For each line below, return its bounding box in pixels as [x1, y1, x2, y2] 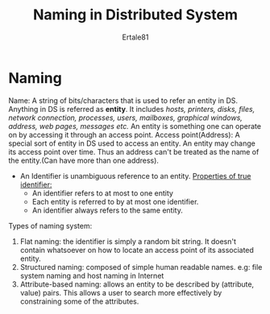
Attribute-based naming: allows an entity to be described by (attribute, [19, 279, 255, 289]
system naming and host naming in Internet [19, 271, 164, 280]
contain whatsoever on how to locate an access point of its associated [19, 245, 254, 254]
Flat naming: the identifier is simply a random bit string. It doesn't [19, 236, 236, 246]
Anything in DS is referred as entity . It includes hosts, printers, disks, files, [8, 104, 255, 114]
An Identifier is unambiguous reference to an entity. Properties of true [19, 171, 251, 180]
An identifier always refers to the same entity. [31, 205, 183, 215]
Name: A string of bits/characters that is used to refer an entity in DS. [8, 95, 239, 105]
